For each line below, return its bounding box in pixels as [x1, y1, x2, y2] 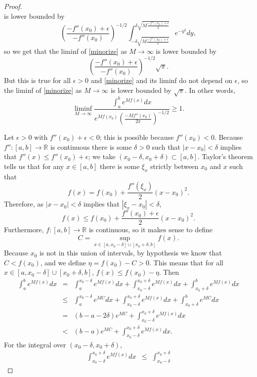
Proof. [4, 1, 22, 11]
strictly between [150, 161, 199, 171]
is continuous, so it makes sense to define [88, 224, 213, 235]
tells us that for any [4, 161, 64, 171]
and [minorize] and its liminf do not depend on [90, 75, 233, 85]
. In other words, [184, 84, 235, 95]
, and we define [40, 257, 86, 267]
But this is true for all [4, 75, 71, 85]
